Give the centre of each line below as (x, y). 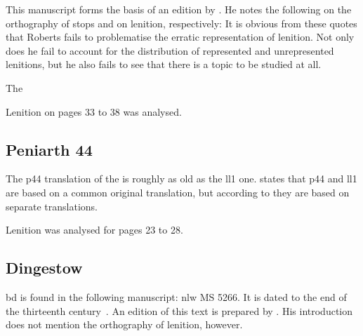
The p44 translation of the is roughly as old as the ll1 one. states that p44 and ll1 (181, 179)
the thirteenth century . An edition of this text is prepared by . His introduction (179, 310)
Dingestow (44, 268)
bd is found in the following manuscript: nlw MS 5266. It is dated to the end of (176, 296)
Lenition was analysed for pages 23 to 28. (94, 230)
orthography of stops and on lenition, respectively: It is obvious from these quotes (181, 23)
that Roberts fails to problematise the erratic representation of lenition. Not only (180, 37)
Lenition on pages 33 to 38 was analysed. (94, 111)
